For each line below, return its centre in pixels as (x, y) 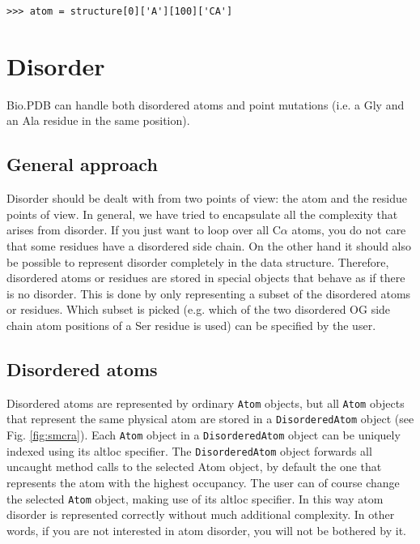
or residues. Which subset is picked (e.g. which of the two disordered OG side (199, 309)
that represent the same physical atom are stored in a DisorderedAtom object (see (210, 419)
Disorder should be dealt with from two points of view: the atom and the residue (207, 198)
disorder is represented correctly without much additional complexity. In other (201, 514)
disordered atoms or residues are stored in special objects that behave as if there (206, 278)
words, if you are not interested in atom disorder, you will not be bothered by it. (206, 530)
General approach (82, 164)
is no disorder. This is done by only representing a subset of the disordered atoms (209, 293)
